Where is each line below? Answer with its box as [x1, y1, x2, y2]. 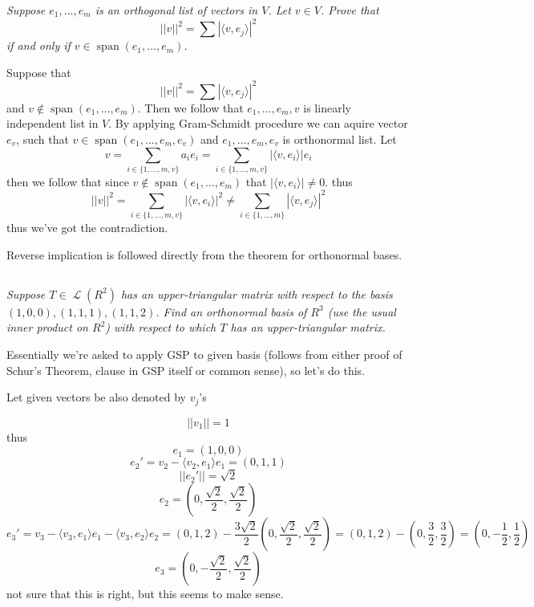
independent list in [6, 115, 99, 132]
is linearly [303, 99, 351, 116]
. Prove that [320, 2, 379, 18]
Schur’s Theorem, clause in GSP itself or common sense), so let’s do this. [6, 361, 366, 378]
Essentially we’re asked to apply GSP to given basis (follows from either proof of [6, 346, 403, 363]
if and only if [6, 37, 71, 54]
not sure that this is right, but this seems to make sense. [6, 585, 284, 602]
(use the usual [327, 303, 396, 320]
